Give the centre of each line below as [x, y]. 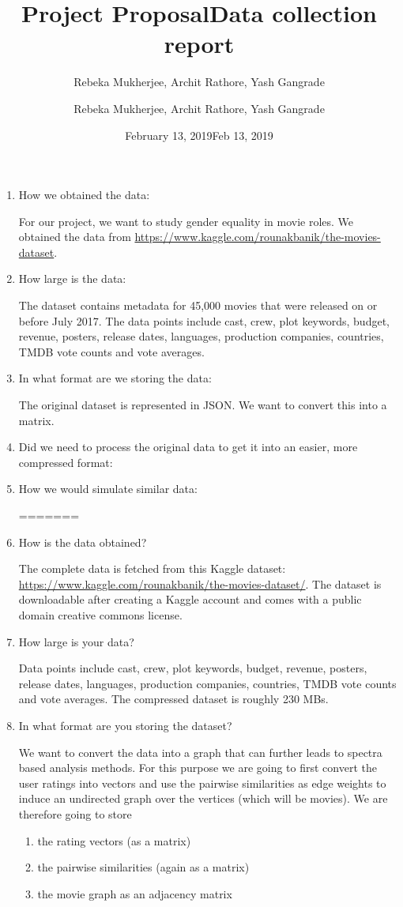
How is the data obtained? [83, 542]
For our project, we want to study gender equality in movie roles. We [186, 221]
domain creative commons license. [100, 614]
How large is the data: [72, 278]
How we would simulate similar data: [108, 489]
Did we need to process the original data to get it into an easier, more [188, 447]
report [199, 44]
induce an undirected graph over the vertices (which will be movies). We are [203, 798]
